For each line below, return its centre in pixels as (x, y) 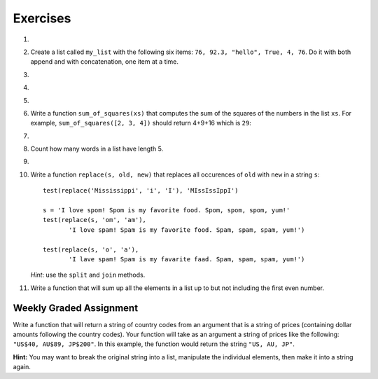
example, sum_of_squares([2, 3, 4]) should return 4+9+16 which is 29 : (141, 123)
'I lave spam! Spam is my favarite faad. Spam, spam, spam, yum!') (187, 259)
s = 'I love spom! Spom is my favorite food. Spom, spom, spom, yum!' (167, 211)
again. (22, 367)
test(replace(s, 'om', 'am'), (95, 220)
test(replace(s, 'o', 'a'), (91, 249)
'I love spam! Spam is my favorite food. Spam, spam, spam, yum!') (187, 230)
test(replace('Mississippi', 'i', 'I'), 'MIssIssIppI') (141, 191)
